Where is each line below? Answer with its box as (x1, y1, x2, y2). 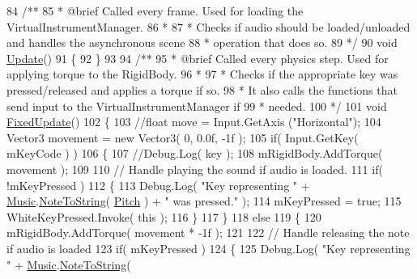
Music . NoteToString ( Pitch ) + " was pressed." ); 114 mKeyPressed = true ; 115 (6, 192, 402, 209)
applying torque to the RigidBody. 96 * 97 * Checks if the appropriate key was (6, 66, 398, 82)
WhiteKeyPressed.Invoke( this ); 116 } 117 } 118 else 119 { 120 (6, 208, 321, 225)
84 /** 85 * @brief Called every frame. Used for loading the (6, 2, 304, 19)
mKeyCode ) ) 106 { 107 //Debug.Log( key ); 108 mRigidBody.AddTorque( (6, 145, 383, 162)
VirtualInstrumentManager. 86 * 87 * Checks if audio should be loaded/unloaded (6, 18, 411, 35)
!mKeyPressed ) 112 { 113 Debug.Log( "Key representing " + (6, 176, 310, 193)
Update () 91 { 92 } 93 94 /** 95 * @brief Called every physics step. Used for (6, 49, 389, 66)
